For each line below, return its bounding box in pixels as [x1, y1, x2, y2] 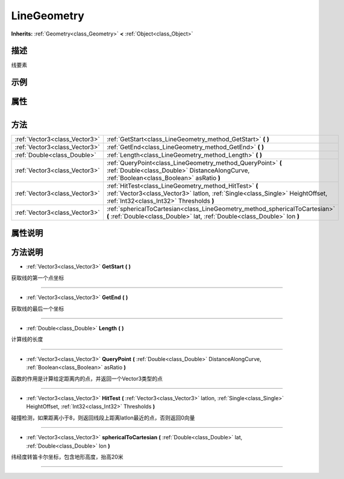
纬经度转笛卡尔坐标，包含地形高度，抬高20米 [11, 453, 124, 460]
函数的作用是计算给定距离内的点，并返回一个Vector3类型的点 [11, 375, 163, 382]
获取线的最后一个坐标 [11, 304, 64, 312]
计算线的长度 [11, 336, 43, 343]
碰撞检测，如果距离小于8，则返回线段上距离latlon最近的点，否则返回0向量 [11, 414, 195, 421]
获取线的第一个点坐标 [11, 274, 64, 281]
